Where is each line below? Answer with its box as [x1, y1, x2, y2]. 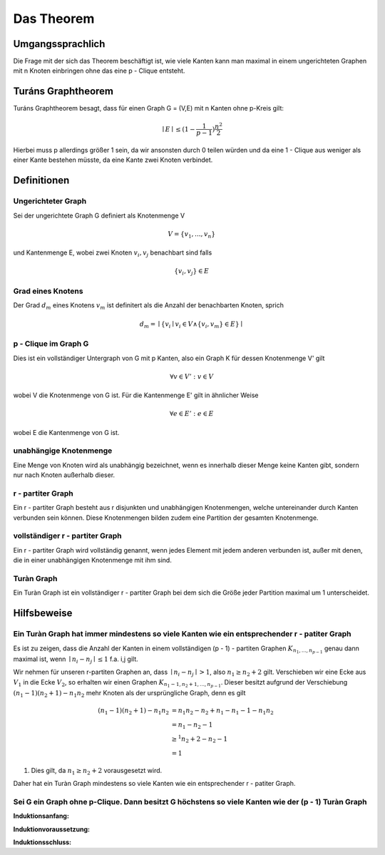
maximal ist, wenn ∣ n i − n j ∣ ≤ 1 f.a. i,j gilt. [13, 655, 138, 665]
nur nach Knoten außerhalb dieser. [13, 471, 115, 479]
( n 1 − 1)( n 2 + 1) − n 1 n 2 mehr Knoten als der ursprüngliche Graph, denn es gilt [13, 688, 246, 699]
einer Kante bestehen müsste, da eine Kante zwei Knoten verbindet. [13, 155, 213, 164]
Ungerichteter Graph [13, 196, 87, 206]
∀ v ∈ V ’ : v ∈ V [170, 372, 214, 381]
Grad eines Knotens [13, 286, 83, 296]
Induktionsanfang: [13, 812, 69, 820]
